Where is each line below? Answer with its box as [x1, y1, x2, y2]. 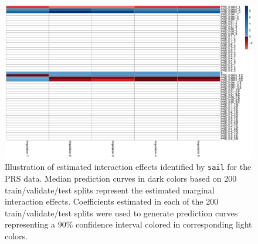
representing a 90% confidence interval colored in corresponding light [5, 218, 252, 230]
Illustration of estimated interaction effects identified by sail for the [5, 161, 252, 173]
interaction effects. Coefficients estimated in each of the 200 [5, 195, 219, 208]
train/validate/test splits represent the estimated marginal [5, 183, 215, 196]
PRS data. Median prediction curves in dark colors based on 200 [5, 172, 237, 184]
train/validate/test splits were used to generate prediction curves [5, 206, 238, 219]
